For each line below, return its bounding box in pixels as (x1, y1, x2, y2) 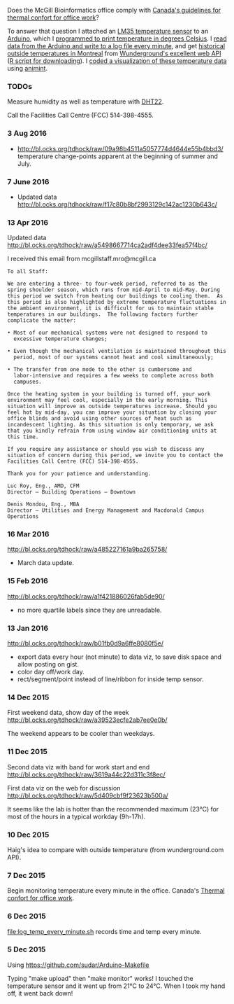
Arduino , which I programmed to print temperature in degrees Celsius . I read (7, 34, 227, 43)
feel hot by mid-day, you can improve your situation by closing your (7, 409, 217, 416)
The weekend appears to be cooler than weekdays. (7, 730, 155, 738)
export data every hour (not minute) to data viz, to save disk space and (17, 653, 222, 661)
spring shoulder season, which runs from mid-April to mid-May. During (7, 286, 220, 293)
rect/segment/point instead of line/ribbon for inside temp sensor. (17, 675, 204, 683)
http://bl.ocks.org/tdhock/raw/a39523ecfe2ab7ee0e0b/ (7, 716, 168, 724)
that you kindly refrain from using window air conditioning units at (7, 427, 217, 435)
